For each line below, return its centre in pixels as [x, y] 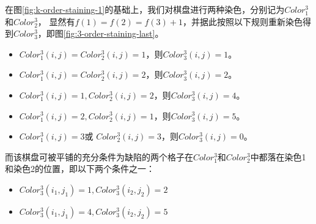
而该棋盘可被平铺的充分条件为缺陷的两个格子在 [99, 156]
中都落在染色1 [278, 156]
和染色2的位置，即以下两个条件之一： [80, 169]
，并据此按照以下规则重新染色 [242, 21]
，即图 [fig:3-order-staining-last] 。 [101, 33]
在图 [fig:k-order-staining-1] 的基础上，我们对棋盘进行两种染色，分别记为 [145, 9]
